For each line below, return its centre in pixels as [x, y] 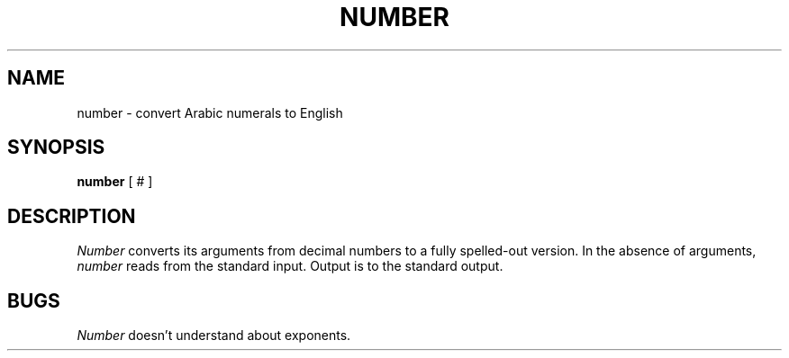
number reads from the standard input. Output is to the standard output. [290, 266]
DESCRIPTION [72, 216]
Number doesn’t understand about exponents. [214, 336]
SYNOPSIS [56, 148]
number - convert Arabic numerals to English [210, 112]
